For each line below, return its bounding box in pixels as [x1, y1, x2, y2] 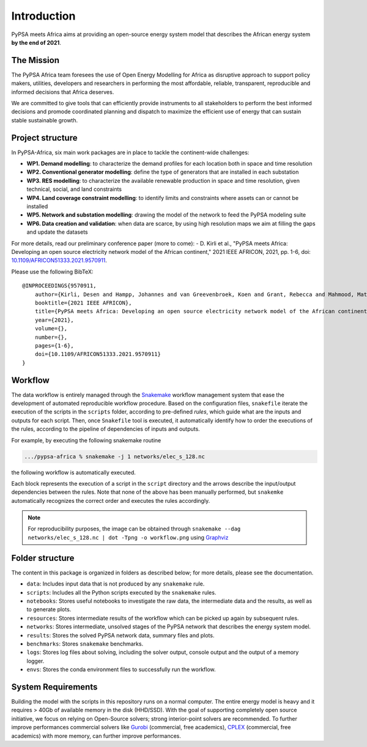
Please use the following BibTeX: [11, 268, 94, 275]
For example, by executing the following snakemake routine [11, 436, 161, 444]
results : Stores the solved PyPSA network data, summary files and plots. [26, 631, 215, 639]
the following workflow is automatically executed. [11, 469, 136, 476]
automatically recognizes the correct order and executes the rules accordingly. [11, 497, 210, 504]
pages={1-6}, [34, 342, 74, 349]
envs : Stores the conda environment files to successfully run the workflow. [26, 666, 217, 673]
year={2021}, [34, 316, 74, 324]
